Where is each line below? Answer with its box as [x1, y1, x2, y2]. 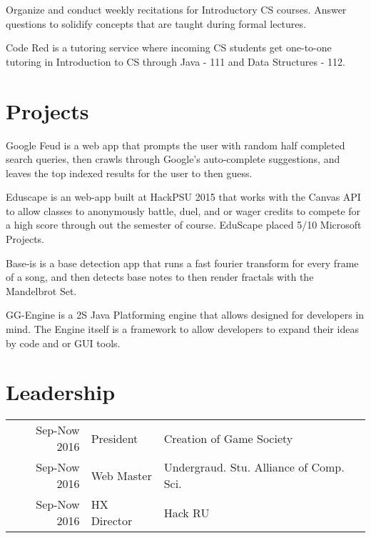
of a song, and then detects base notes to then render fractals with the [6, 269, 314, 284]
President [91, 429, 138, 447]
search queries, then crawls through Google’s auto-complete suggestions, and [6, 151, 340, 166]
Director [91, 512, 133, 529]
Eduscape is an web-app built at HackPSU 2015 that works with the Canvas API [6, 189, 361, 204]
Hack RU [163, 504, 210, 521]
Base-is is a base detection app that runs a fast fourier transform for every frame [6, 255, 359, 270]
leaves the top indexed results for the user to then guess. [6, 165, 253, 180]
